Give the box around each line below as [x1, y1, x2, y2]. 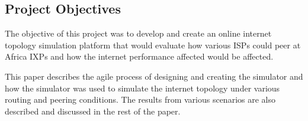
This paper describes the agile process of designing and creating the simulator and [5, 70, 303, 82]
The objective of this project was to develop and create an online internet [5, 27, 272, 40]
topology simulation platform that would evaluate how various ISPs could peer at [5, 38, 301, 51]
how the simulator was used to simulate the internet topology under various [5, 81, 280, 94]
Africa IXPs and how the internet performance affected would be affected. [5, 50, 274, 63]
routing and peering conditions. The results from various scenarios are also [5, 93, 275, 106]
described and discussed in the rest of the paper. [5, 104, 181, 117]
